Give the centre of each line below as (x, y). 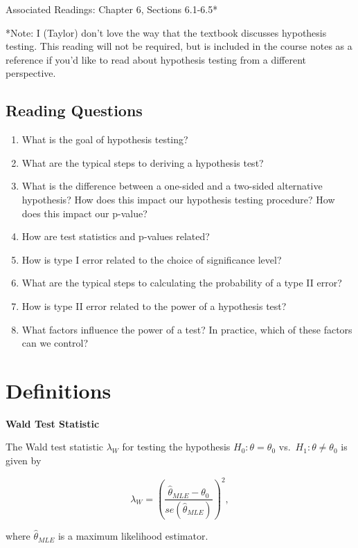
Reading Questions (74, 110)
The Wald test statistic (54, 447)
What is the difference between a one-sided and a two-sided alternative (172, 186)
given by (24, 460)
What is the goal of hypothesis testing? (105, 139)
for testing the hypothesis (176, 447)
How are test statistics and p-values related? (116, 236)
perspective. (31, 73)
